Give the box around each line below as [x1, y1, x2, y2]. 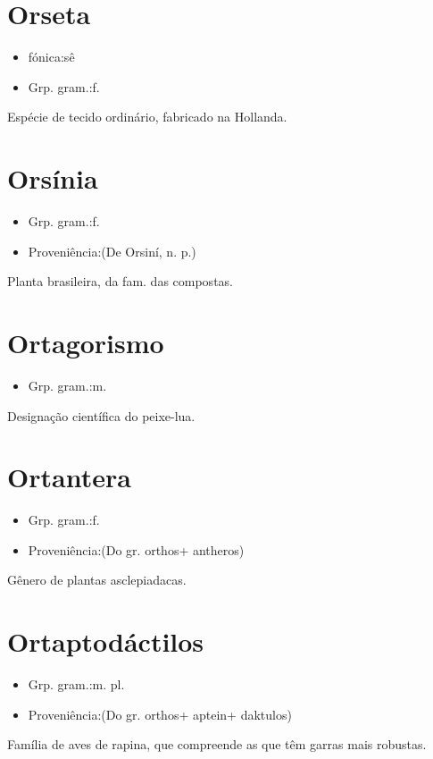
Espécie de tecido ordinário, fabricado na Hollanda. [7, 107, 287, 126]
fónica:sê [28, 47, 75, 66]
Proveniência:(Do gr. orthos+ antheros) [28, 540, 245, 559]
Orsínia [7, 160, 98, 197]
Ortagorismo [7, 325, 164, 360]
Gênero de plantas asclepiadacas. [7, 570, 187, 589]
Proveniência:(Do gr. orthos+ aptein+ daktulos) [28, 704, 292, 723]
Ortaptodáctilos [7, 623, 204, 660]
